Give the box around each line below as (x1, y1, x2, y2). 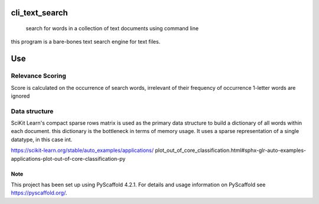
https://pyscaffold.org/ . (11, 189, 67, 196)
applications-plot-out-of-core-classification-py (11, 155, 126, 162)
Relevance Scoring (11, 72, 66, 80)
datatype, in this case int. (11, 136, 73, 143)
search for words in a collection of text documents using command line (25, 25, 199, 32)
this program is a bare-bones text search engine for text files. (11, 38, 161, 46)
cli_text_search (11, 8, 68, 18)
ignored (11, 92, 30, 99)
